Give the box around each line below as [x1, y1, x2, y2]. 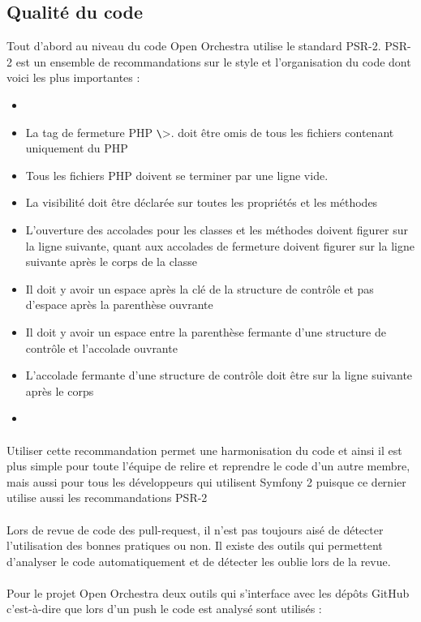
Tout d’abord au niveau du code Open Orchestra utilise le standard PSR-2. [6, 37, 381, 54]
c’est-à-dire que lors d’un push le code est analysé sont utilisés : [6, 600, 322, 617]
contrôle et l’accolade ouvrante [25, 339, 178, 356]
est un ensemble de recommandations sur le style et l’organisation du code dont [15, 53, 411, 70]
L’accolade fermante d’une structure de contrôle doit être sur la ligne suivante [25, 367, 413, 384]
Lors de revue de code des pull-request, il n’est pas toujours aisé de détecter [6, 521, 384, 538]
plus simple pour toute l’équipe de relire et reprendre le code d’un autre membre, [6, 457, 410, 474]
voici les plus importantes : [6, 69, 140, 86]
